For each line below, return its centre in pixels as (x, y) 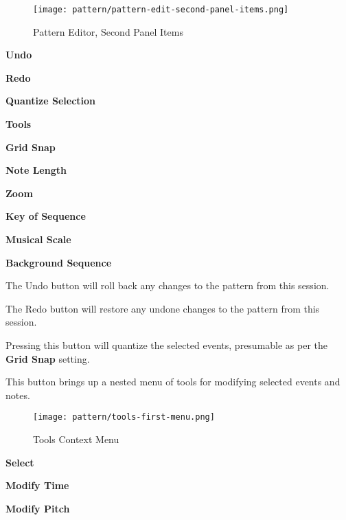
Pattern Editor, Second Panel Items (108, 31)
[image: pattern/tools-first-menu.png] (124, 417)
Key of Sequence (46, 216)
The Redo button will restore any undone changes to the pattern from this (163, 308)
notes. (18, 395)
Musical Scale (38, 239)
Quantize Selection (51, 101)
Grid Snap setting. (48, 358)
